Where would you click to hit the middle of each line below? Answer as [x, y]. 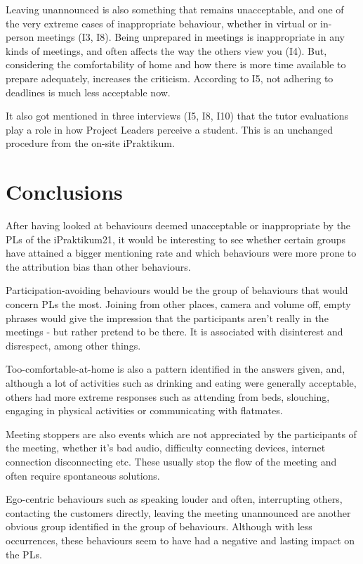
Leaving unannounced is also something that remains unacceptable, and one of [175, 9]
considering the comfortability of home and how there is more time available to [176, 64]
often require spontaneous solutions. [83, 475]
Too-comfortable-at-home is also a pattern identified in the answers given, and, [176, 369]
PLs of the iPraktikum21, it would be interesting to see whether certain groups [176, 239]
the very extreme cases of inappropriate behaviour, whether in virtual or [161, 23]
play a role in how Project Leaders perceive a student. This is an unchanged [169, 129]
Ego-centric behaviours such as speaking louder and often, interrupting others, [174, 499]
